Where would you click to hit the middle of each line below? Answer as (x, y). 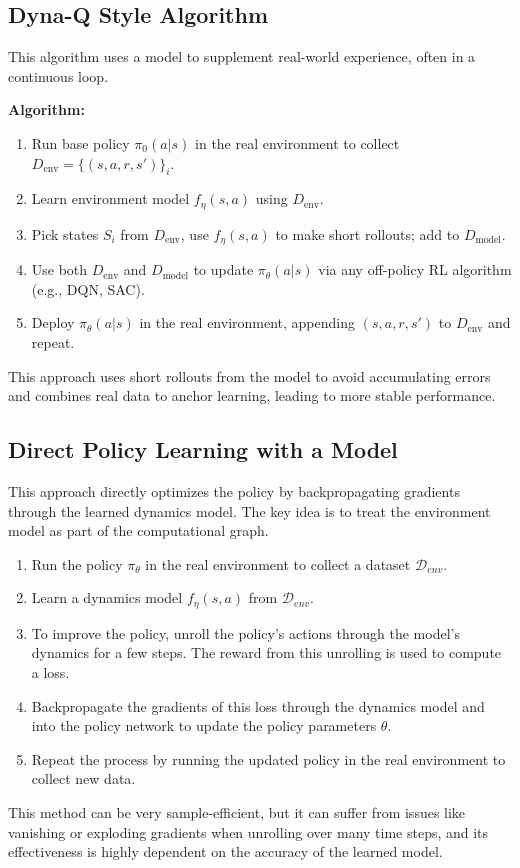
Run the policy (77, 563)
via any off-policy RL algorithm (415, 269)
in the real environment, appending (247, 322)
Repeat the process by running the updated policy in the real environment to (268, 758)
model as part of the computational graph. (138, 530)
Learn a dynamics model (107, 597)
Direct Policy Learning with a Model (203, 449)
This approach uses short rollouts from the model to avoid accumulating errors (249, 375)
